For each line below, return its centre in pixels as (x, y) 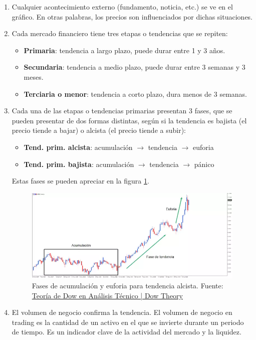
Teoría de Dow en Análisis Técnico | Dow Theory (107, 295)
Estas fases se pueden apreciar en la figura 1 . (80, 181)
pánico (204, 164)
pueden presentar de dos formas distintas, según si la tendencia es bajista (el (129, 120)
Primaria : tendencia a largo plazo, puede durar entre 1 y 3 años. (124, 50)
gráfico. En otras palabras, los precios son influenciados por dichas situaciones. (132, 16)
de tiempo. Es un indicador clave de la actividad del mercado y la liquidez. (126, 332)
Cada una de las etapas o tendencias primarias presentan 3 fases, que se (122, 111)
